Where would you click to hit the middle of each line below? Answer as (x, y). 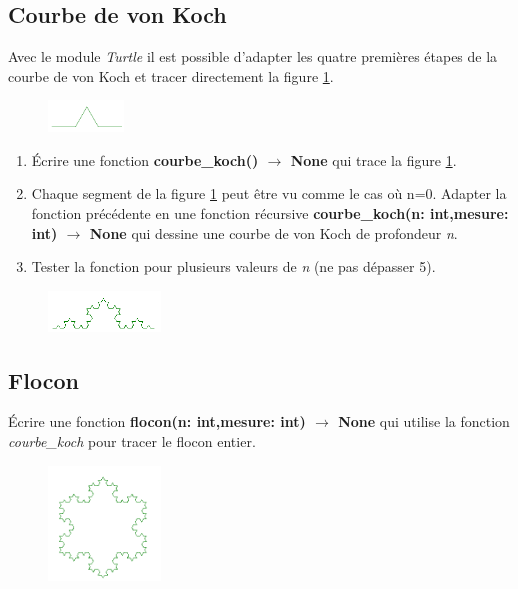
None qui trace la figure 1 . (373, 159)
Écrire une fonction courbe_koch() (145, 159)
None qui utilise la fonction (424, 421)
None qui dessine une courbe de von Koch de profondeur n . (273, 232)
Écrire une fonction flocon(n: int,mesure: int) (157, 421)
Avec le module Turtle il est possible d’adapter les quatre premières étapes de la (253, 56)
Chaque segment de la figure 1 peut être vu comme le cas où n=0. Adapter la (269, 193)
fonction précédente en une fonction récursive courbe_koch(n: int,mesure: (270, 213)
